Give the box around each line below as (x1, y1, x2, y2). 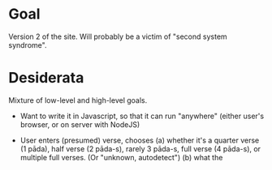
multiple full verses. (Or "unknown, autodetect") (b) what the (19, 152, 223, 162)
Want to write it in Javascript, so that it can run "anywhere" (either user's (19, 111, 265, 121)
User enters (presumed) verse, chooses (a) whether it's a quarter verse (19, 135, 260, 145)
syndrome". (8, 40, 47, 49)
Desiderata (8, 69, 84, 87)
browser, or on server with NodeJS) (19, 119, 140, 130)
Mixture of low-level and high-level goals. (8, 95, 148, 105)
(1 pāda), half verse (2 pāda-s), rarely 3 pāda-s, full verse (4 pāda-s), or (19, 143, 261, 154)
